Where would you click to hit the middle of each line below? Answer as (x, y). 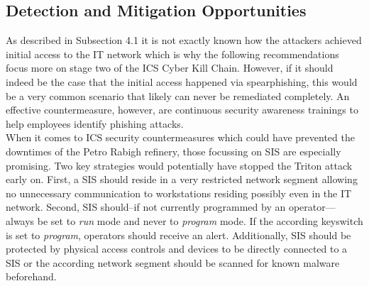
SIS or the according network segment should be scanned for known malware (173, 262)
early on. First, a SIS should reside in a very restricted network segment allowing (182, 179)
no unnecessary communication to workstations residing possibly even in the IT (179, 193)
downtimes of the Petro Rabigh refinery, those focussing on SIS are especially (174, 151)
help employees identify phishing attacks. (95, 123)
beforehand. (31, 276)
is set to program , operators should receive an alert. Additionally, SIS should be (178, 235)
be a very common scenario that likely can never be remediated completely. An (178, 95)
